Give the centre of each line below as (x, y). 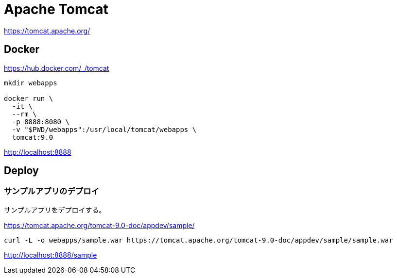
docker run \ (29, 98)
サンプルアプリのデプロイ (52, 191)
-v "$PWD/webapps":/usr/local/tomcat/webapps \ (104, 129)
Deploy (21, 171)
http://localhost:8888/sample (51, 255)
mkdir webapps (31, 83)
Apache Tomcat (56, 9)
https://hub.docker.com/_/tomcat (57, 68)
